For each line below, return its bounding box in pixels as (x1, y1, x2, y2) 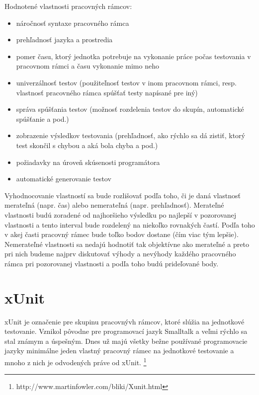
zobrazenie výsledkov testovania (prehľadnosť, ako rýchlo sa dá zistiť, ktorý (16, 130, 246, 141)
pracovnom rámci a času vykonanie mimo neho (16, 61, 159, 71)
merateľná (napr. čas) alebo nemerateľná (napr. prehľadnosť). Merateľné (4, 200, 224, 210)
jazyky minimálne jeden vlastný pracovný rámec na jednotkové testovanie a (4, 345, 234, 356)
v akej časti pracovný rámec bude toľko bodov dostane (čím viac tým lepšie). (4, 229, 239, 239)
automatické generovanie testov (16, 173, 111, 184)
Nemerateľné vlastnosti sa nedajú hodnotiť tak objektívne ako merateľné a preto (4, 238, 249, 249)
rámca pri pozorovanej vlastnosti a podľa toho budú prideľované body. (4, 258, 219, 268)
